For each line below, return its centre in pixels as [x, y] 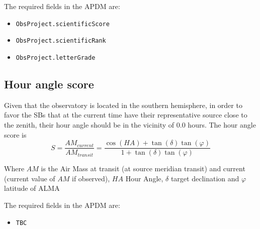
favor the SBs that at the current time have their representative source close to [126, 115]
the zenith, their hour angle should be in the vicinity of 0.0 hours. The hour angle [130, 124]
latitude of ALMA [32, 188]
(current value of [30, 178]
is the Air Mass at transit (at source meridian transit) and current [143, 168]
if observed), [91, 178]
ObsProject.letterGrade [56, 58]
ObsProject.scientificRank [61, 41]
